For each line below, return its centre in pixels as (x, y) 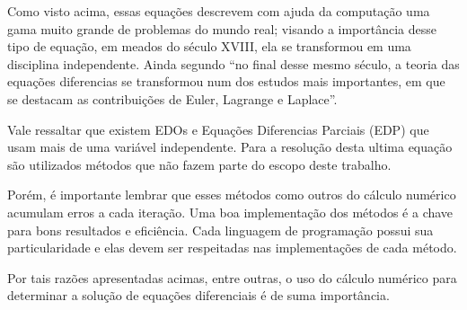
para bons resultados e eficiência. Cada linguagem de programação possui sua (220, 230)
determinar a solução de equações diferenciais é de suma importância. (198, 295)
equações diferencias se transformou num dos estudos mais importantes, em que (226, 81)
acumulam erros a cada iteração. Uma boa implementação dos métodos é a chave (230, 212)
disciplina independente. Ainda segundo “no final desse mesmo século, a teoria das (233, 63)
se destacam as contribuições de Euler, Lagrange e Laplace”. (172, 98)
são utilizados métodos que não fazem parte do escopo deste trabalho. (199, 164)
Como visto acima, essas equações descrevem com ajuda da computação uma (219, 11)
